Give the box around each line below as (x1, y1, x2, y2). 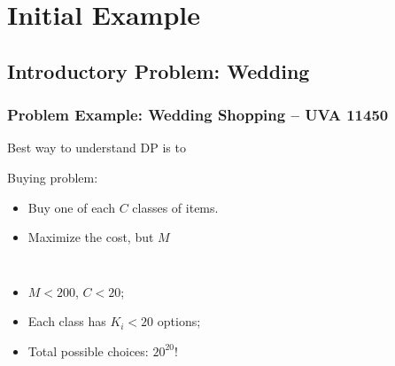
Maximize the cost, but (27, 228, 154, 246)
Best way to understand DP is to (7, 138, 186, 157)
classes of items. (132, 198, 219, 216)
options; (157, 312, 201, 331)
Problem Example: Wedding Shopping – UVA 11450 (7, 104, 389, 126)
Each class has (27, 312, 106, 331)
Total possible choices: (27, 341, 149, 360)
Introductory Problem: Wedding (7, 57, 310, 84)
